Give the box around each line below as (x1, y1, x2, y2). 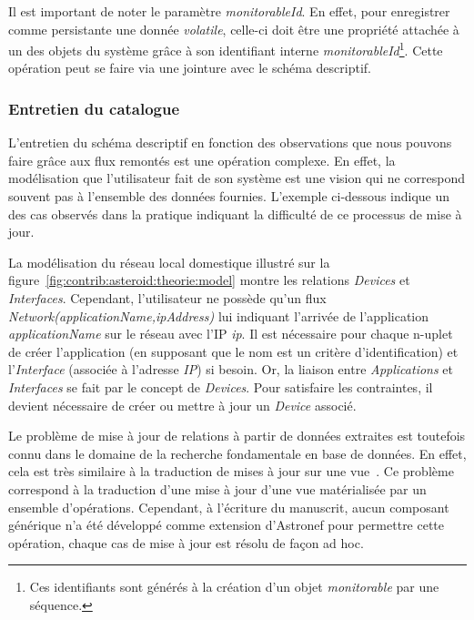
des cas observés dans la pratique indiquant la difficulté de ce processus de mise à (8, 204, 462, 223)
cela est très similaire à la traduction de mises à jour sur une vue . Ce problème (8, 462, 454, 481)
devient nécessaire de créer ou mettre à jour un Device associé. (8, 395, 357, 414)
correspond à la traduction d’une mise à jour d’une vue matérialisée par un (8, 479, 427, 498)
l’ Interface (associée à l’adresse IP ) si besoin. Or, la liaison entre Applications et (8, 360, 454, 379)
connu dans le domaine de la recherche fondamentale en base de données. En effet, (8, 443, 467, 462)
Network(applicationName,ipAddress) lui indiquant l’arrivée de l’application (8, 306, 429, 325)
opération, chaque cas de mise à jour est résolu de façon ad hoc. (8, 533, 364, 552)
